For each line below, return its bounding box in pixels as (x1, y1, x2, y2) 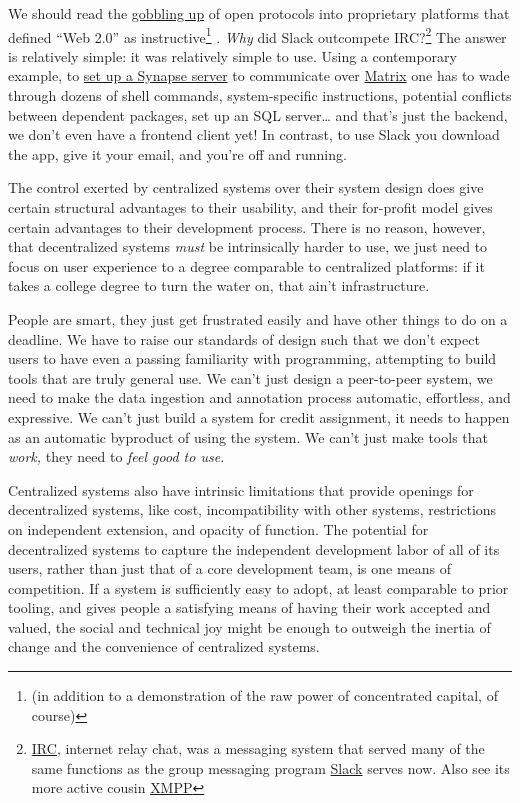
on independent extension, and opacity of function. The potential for (8, 518, 429, 539)
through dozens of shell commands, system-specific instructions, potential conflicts (8, 85, 512, 106)
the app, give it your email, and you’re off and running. (8, 143, 347, 164)
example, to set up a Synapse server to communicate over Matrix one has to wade (8, 65, 510, 86)
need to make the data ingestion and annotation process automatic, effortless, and (8, 387, 511, 408)
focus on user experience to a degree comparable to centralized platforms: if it (8, 255, 485, 276)
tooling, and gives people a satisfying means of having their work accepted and (8, 597, 491, 618)
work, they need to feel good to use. (8, 446, 225, 467)
